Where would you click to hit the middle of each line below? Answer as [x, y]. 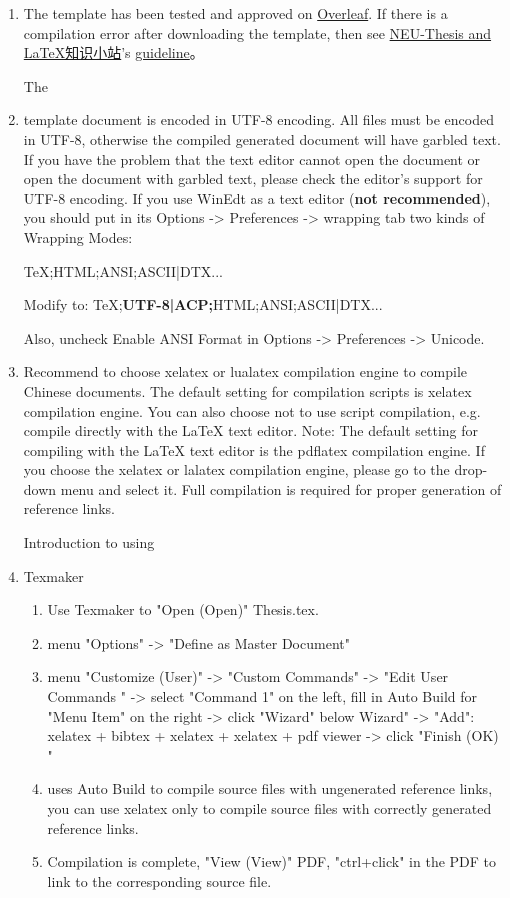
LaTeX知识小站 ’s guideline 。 [113, 52]
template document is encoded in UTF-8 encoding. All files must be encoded [258, 119]
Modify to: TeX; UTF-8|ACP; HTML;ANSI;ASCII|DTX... [203, 304]
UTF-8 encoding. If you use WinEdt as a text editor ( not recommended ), [257, 197]
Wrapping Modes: [78, 236]
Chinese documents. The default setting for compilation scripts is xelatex [247, 390]
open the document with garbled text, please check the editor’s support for [253, 178]
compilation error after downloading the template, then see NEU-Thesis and [257, 32]
